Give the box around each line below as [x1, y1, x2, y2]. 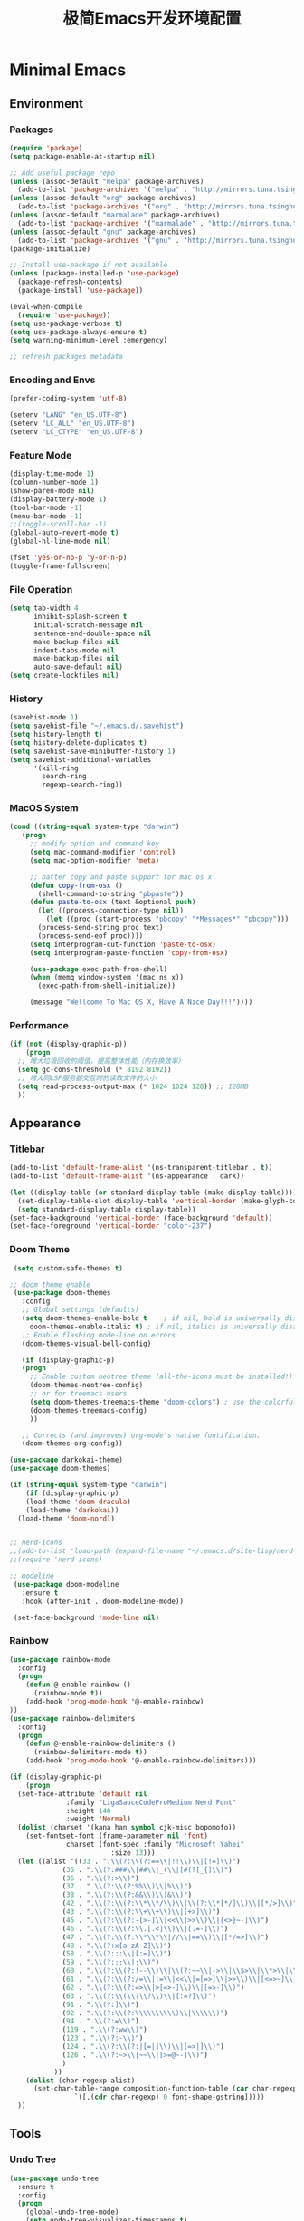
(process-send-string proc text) [37, 923, 165, 932]
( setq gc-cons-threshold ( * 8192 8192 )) [17, 1066, 172, 1075]
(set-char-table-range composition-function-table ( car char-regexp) [33, 2084, 301, 2093]
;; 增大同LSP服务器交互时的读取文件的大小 [17, 1073, 157, 1083]
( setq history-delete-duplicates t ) [9, 738, 147, 748]
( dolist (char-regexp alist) [25, 2076, 136, 2085]
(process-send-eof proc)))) [37, 931, 144, 941]
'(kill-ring [33, 763, 79, 773]
